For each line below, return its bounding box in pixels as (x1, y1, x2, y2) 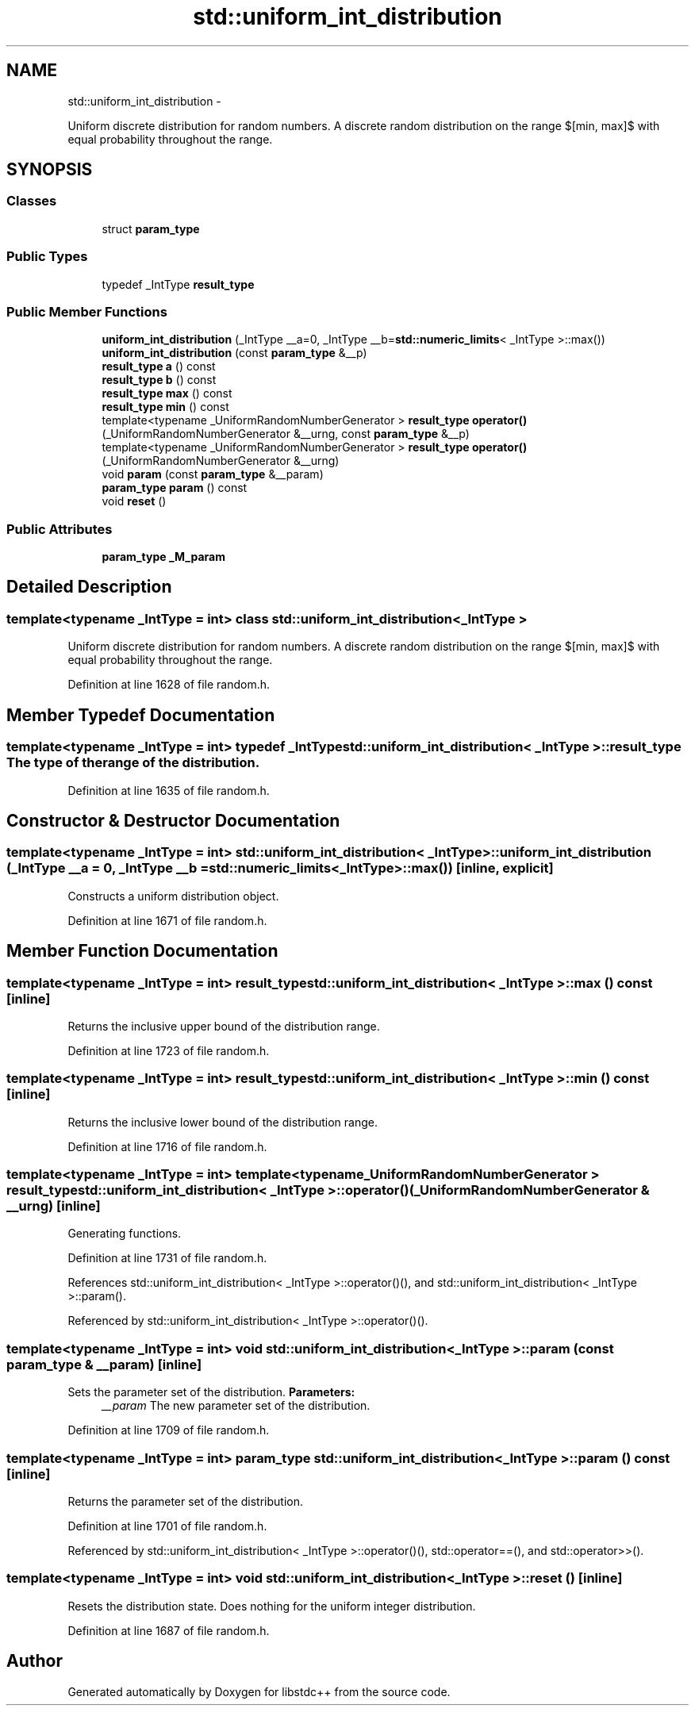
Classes (6, 193, 57, 209)
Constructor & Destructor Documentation (6, 810, 340, 831)
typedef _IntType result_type (102, 277, 255, 291)
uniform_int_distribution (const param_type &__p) (102, 346, 367, 360)
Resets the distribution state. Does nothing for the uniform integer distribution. (67, 1599, 476, 1613)
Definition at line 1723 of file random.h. (67, 1043, 270, 1058)
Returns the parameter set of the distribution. (67, 1494, 303, 1508)
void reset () (102, 494, 167, 509)
